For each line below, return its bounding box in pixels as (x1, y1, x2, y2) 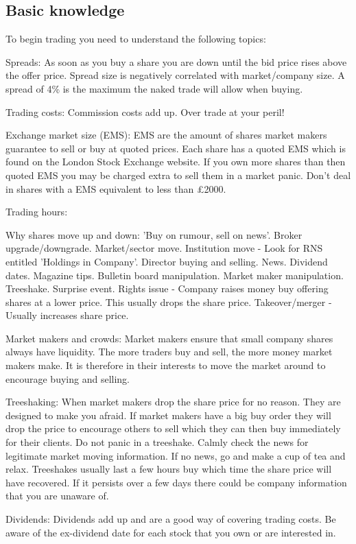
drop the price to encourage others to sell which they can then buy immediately (5, 421, 341, 436)
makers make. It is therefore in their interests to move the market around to (5, 358, 326, 372)
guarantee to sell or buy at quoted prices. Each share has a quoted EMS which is (5, 141, 346, 155)
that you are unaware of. (5, 488, 109, 503)
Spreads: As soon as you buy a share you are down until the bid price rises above (5, 54, 347, 69)
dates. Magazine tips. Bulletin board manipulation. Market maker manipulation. (5, 268, 344, 282)
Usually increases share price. (5, 308, 129, 322)
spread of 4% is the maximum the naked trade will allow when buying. (5, 81, 303, 95)
